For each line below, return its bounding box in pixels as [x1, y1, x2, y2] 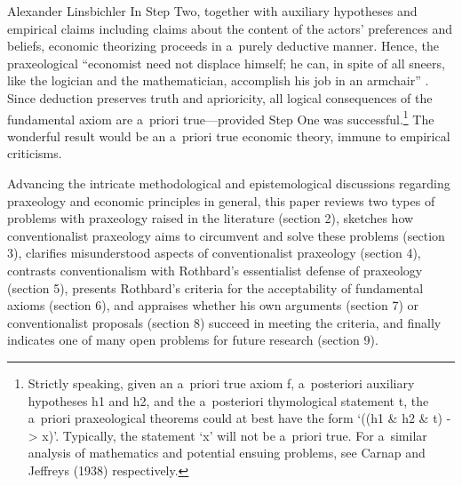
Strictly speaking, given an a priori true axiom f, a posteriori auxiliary [28, 373, 415, 392]
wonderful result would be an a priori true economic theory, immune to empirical [7, 126, 450, 145]
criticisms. [7, 144, 62, 163]
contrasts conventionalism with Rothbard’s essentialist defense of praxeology [7, 260, 423, 279]
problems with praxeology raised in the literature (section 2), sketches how [7, 209, 414, 227]
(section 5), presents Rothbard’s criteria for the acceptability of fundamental [7, 278, 424, 297]
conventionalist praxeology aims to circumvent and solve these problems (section [7, 226, 445, 244]
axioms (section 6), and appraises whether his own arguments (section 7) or [7, 296, 419, 315]
